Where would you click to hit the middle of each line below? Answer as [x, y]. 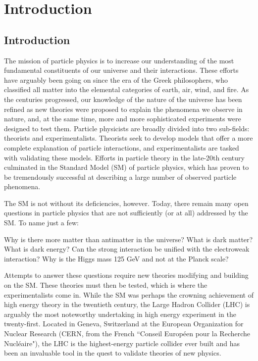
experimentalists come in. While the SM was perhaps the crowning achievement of [129, 294]
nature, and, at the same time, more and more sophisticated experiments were [123, 119]
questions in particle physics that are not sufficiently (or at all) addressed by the [126, 213]
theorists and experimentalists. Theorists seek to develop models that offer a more [129, 138]
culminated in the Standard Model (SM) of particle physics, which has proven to [127, 167]
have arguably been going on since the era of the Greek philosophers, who [116, 79]
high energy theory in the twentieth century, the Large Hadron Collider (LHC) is [127, 304]
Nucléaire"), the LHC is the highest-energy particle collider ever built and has [122, 343]
